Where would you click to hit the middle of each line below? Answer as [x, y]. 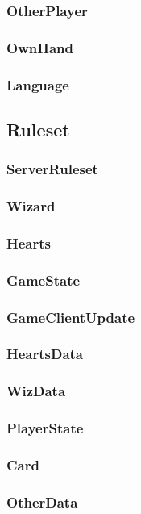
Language [38, 84]
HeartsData [45, 354]
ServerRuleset [52, 169]
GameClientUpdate [71, 317]
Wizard [31, 206]
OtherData [42, 501]
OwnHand [40, 47]
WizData [36, 391]
